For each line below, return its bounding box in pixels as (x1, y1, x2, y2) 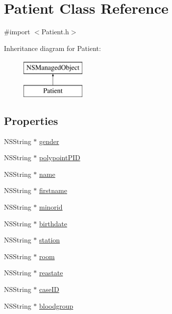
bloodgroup (39, 300, 74, 311)
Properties (4, 113, 58, 128)
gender (39, 136, 59, 146)
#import (4, 26, 30, 37)
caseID (39, 284, 59, 294)
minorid (39, 202, 63, 212)
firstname (39, 185, 67, 195)
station (39, 235, 60, 245)
